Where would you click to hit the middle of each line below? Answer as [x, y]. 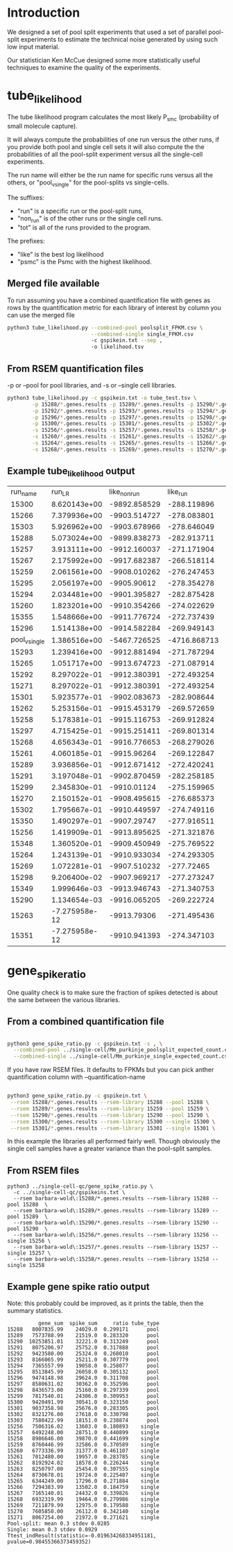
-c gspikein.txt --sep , [127, 340]
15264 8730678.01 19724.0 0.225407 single [83, 1475]
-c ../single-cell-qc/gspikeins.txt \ [70, 1193]
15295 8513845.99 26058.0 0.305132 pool [83, 1372]
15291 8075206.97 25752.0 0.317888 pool [83, 1348]
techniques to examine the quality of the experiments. [84, 67]
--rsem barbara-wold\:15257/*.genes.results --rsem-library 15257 [111, 1247]
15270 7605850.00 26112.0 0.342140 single [83, 1512]
